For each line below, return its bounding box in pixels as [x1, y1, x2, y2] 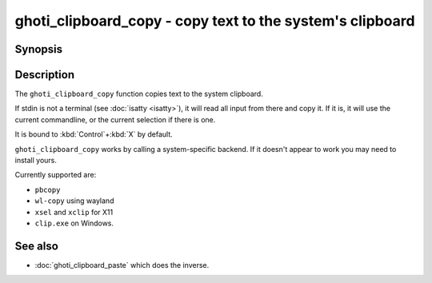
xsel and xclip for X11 [34, 207, 114, 217]
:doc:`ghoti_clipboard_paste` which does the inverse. [34, 260, 210, 269]
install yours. [14, 156, 58, 165]
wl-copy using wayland [34, 196, 114, 205]
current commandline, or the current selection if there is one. [14, 114, 216, 124]
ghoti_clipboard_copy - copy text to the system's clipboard [14, 12, 415, 30]
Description [14, 68, 75, 82]
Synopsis [14, 42, 63, 56]
